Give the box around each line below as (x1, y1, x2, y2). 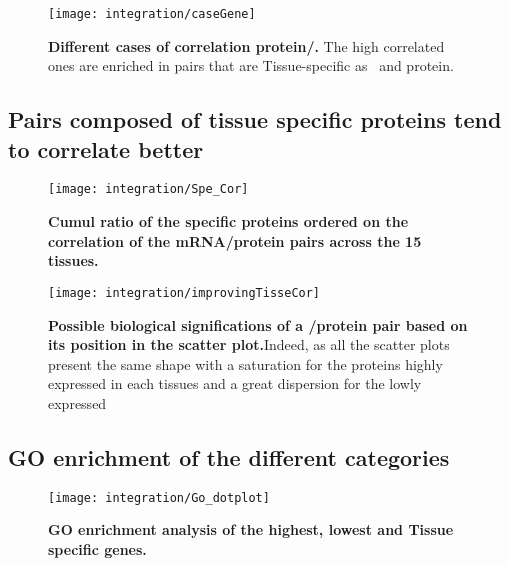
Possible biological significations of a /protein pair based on (48, 314, 468, 335)
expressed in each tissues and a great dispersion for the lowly (48, 373, 422, 394)
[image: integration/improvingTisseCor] (48, 285, 321, 300)
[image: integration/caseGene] (48, 7, 256, 21)
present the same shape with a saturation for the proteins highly (48, 353, 443, 374)
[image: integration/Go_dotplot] (48, 490, 270, 505)
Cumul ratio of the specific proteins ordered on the (48, 211, 409, 232)
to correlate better (8, 133, 204, 164)
